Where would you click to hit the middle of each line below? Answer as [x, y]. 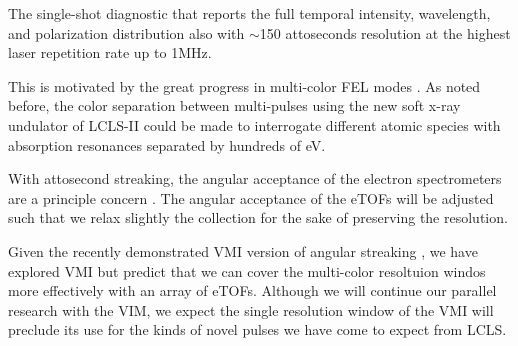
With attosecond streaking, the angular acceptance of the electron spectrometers [255, 178]
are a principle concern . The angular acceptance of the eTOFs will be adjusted [251, 197]
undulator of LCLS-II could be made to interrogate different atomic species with [254, 124]
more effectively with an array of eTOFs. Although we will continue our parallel [252, 290]
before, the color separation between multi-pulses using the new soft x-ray [234, 105]
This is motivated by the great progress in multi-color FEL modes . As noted [244, 85]
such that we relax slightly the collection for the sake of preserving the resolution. [258, 217]
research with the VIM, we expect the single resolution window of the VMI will [251, 309]
